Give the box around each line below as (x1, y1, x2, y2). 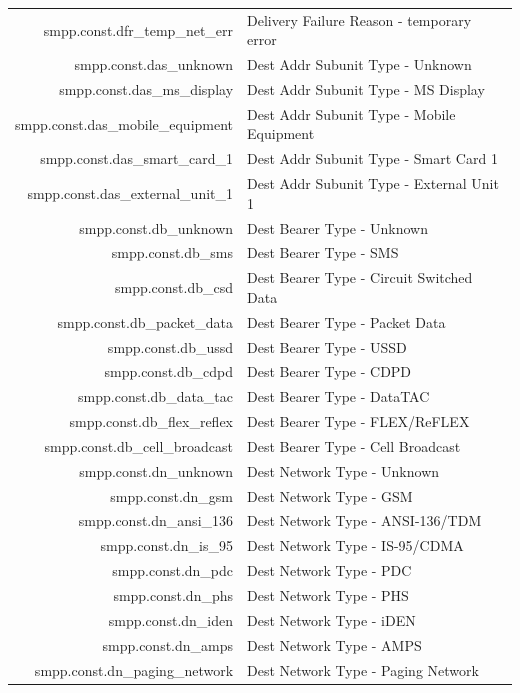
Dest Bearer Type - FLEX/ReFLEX (247, 411, 470, 432)
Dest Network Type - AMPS (247, 634, 422, 655)
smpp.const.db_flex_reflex (69, 411, 234, 432)
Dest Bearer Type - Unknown (247, 217, 428, 238)
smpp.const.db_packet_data (57, 311, 234, 332)
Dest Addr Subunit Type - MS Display (247, 79, 485, 100)
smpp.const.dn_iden (108, 609, 234, 630)
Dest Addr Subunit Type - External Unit (247, 173, 499, 194)
